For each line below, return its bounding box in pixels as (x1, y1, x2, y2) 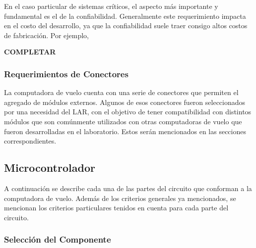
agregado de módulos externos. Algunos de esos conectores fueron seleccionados (4, 97, 246, 107)
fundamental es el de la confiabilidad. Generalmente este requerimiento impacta (4, 10, 246, 21)
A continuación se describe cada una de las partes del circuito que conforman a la (4, 183, 252, 193)
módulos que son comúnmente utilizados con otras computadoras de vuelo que (4, 116, 242, 126)
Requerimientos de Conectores (4, 67, 128, 80)
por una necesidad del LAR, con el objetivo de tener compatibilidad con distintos (4, 106, 252, 117)
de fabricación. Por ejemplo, (4, 30, 89, 40)
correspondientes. (4, 136, 57, 146)
